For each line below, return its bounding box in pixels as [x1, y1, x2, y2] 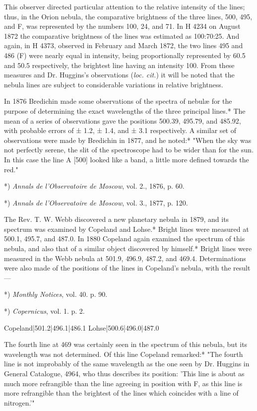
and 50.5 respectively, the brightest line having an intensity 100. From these [4, 60, 235, 70]
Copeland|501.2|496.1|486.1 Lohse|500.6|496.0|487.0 [4, 322, 159, 333]
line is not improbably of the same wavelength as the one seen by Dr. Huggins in [4, 358, 250, 369]
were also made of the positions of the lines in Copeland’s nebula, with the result [4, 263, 251, 273]
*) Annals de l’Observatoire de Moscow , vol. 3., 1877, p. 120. [4, 197, 188, 207]
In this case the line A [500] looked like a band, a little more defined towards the [4, 154, 249, 164]
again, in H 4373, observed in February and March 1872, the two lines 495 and [4, 40, 243, 51]
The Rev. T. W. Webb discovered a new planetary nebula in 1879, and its [4, 214, 229, 224]
